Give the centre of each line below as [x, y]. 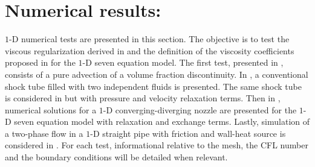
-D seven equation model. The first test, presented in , [183, 62]
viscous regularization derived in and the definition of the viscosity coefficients [150, 50]
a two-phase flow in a [44, 133]
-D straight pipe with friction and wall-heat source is [188, 133]
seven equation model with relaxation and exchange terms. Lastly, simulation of [162, 121]
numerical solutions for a [51, 109]
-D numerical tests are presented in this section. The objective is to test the [149, 39]
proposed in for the [40, 62]
